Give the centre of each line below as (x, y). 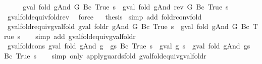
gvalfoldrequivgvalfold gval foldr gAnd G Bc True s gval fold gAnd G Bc (128, 26)
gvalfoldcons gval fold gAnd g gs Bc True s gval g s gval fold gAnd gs (129, 46)
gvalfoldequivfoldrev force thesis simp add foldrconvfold (104, 16)
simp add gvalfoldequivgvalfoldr (86, 36)
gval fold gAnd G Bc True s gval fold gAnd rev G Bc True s (126, 6)
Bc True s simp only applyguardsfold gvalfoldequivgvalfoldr (105, 55)
